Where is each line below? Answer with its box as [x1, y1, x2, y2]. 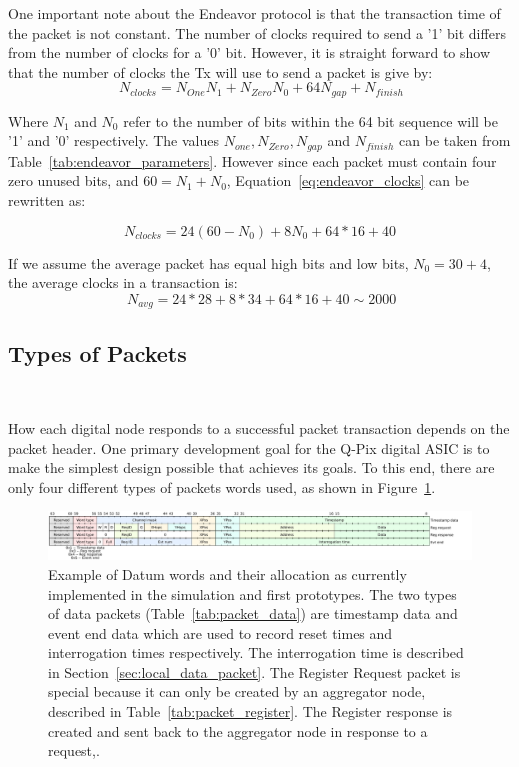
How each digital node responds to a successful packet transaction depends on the [8, 418, 510, 439]
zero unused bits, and [8, 170, 139, 191]
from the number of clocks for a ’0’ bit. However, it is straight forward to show [8, 42, 491, 63]
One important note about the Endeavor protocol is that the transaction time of [8, 3, 501, 23]
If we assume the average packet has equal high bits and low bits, [8, 252, 409, 273]
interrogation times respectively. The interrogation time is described [48, 642, 464, 663]
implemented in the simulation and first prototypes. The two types [48, 583, 457, 604]
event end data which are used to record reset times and [48, 622, 393, 643]
